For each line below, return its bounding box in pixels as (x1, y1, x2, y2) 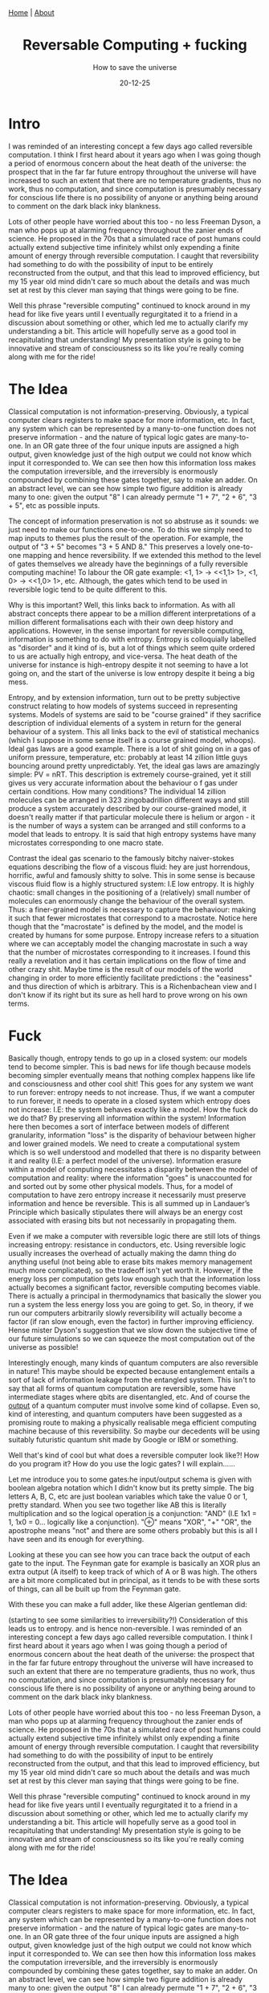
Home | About (8, 8, 55, 17)
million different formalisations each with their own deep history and (8, 617, 234, 626)
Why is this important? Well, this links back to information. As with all (8, 600, 235, 609)
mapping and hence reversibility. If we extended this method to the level (22, 550, 262, 560)
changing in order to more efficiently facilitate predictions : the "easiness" (8, 973, 253, 982)
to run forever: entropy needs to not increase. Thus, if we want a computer (8, 1087, 255, 1097)
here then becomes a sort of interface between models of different (8, 1122, 230, 1131)
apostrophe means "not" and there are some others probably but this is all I (8, 1525, 258, 1535)
